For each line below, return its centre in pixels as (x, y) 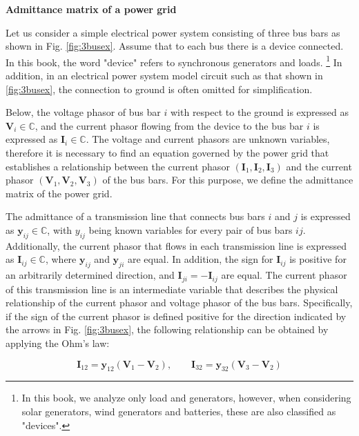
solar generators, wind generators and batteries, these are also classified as (179, 411)
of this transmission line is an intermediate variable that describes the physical (172, 289)
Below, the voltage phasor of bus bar (83, 112)
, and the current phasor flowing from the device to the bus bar (169, 125)
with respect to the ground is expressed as (259, 112)
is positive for (318, 259)
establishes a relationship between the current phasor (118, 166)
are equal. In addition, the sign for (200, 259)
